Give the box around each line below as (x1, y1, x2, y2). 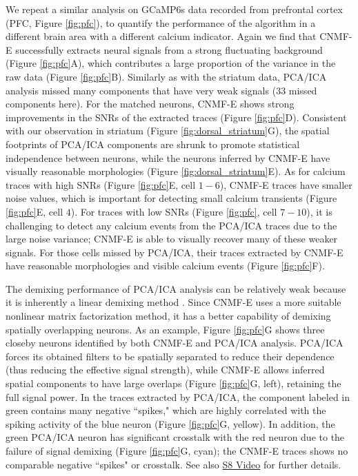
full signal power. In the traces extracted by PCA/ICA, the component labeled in (6, 389, 350, 404)
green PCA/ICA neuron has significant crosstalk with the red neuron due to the (6, 430, 345, 444)
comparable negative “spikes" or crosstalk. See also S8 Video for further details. (6, 457, 341, 471)
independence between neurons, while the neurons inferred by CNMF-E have (6, 150, 330, 165)
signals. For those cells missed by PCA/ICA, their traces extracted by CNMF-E (6, 245, 344, 259)
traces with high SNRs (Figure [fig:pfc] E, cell (6, 177, 196, 192)
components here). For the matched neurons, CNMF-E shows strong (6, 96, 295, 111)
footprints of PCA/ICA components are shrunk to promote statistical (6, 136, 300, 151)
